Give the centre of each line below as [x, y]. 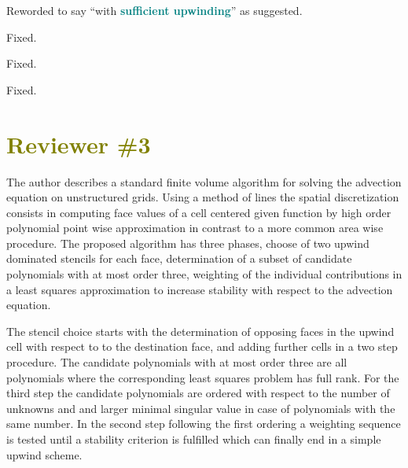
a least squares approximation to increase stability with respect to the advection [200, 289]
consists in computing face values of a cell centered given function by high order [199, 212]
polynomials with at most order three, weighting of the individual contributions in [204, 274]
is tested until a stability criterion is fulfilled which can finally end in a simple [194, 439]
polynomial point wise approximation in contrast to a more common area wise [195, 228]
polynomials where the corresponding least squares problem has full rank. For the [203, 377]
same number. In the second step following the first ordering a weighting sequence [204, 424]
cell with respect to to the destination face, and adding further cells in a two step [202, 346]
